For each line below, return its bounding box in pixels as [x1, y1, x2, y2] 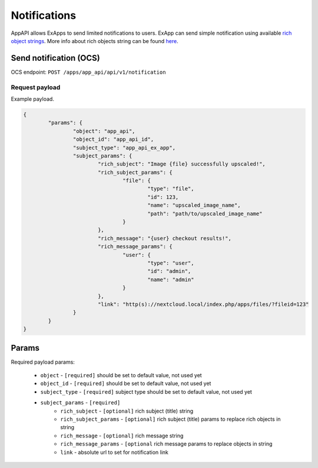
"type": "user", [147, 260, 194, 266]
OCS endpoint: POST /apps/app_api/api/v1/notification [11, 68, 166, 75]
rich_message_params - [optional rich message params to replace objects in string [60, 440, 273, 447]
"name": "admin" [147, 276, 194, 283]
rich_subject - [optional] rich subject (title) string [60, 407, 194, 414]
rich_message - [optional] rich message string [60, 432, 184, 439]
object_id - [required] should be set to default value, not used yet [40, 380, 211, 387]
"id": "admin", [147, 268, 191, 275]
